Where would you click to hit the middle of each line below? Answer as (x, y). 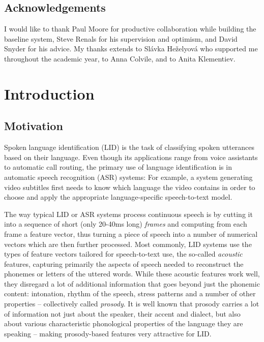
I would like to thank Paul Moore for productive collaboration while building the (130, 29)
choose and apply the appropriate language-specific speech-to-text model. (118, 197)
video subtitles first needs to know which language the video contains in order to (130, 187)
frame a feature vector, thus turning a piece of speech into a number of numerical (131, 234)
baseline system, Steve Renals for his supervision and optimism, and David (121, 38)
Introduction (49, 93)
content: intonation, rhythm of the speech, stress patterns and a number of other (130, 293)
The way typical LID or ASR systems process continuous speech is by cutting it (128, 214)
